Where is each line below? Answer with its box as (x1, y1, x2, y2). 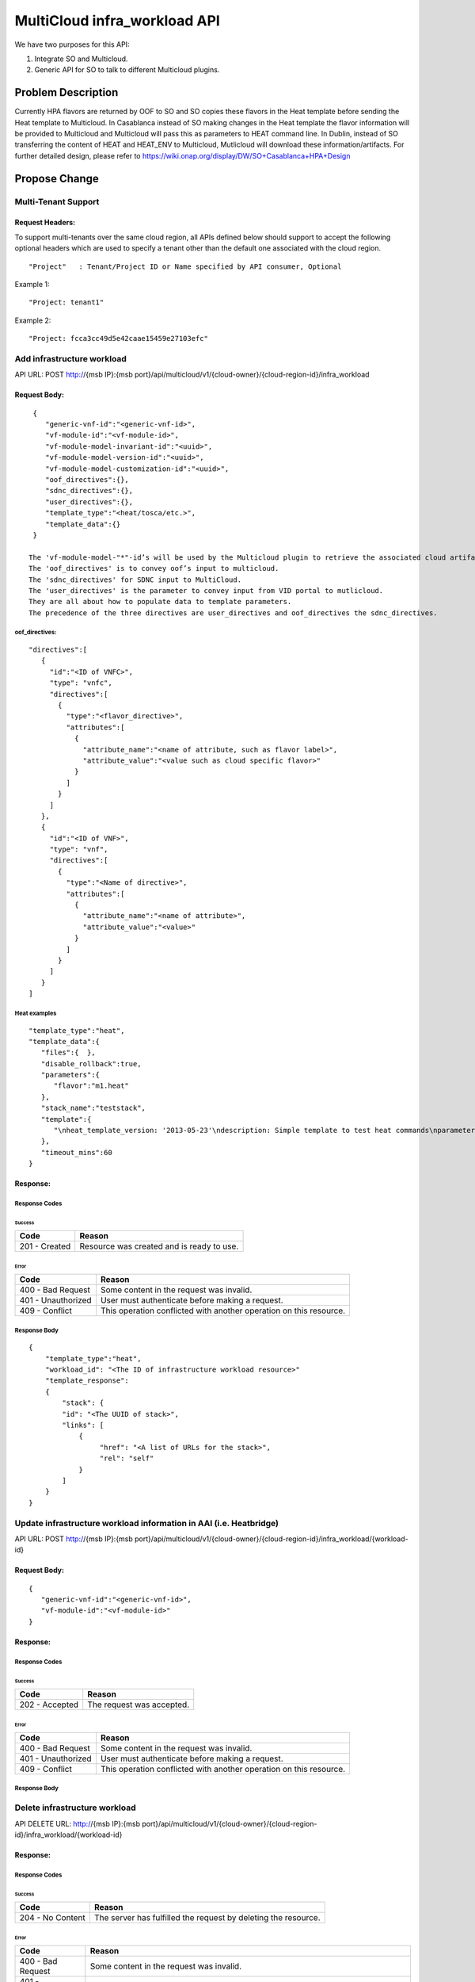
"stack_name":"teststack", (40, 1104, 146, 1113)
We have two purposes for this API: (14, 40, 130, 49)
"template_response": (44, 1376, 130, 1385)
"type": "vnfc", (49, 679, 112, 687)
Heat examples (14, 1009, 57, 1017)
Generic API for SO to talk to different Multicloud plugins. (34, 65, 220, 75)
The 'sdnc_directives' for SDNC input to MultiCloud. (28, 575, 241, 584)
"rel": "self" (99, 1454, 154, 1463)
